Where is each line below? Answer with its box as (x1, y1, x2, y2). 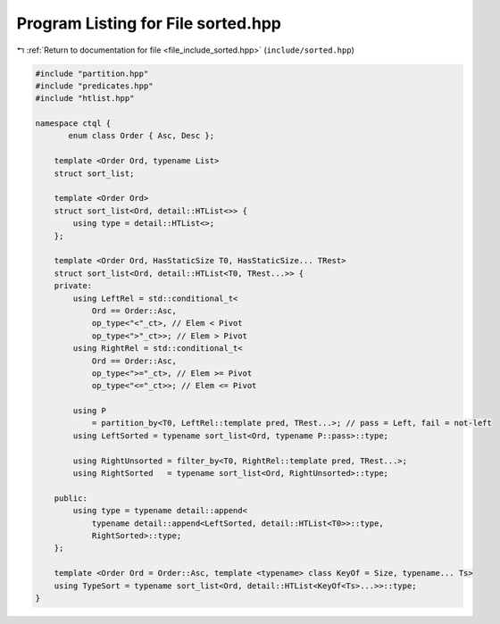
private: (54, 281, 93, 291)
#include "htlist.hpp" (35, 94, 135, 104)
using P (72, 406, 107, 416)
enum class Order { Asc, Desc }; (68, 130, 214, 141)
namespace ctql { (35, 119, 112, 129)
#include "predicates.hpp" (35, 80, 154, 91)
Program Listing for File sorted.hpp (16, 13, 281, 33)
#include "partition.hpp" (35, 68, 149, 79)
